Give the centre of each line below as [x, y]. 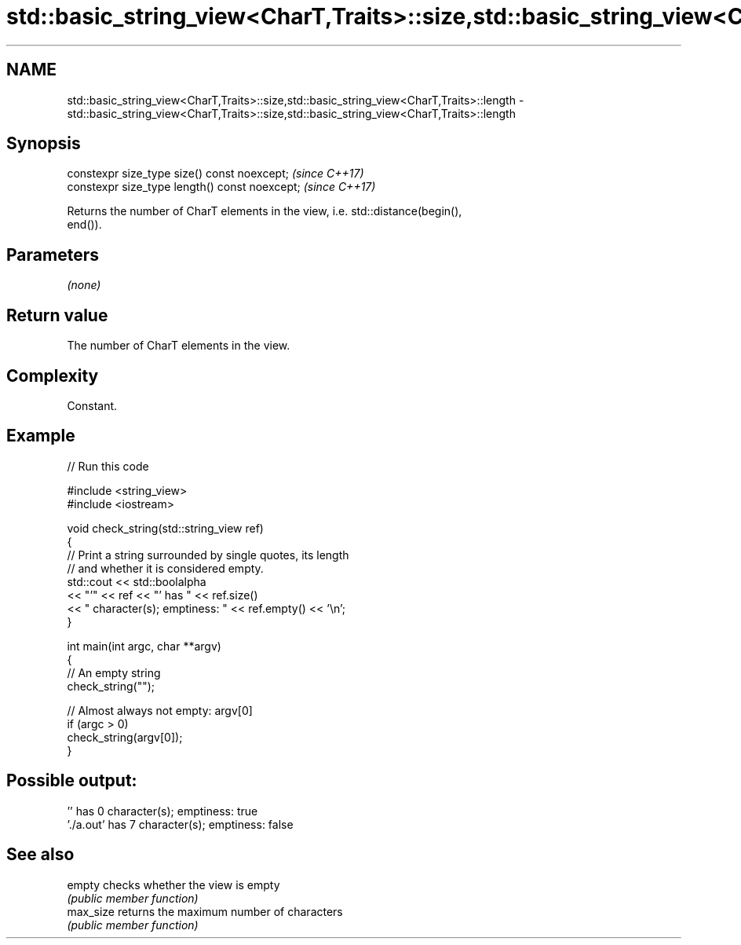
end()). [84, 225]
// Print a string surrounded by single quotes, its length [208, 555]
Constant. [92, 405]
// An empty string [114, 672]
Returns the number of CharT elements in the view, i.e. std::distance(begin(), [265, 211]
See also [40, 855]
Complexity [53, 375]
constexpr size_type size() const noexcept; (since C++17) [215, 174]
